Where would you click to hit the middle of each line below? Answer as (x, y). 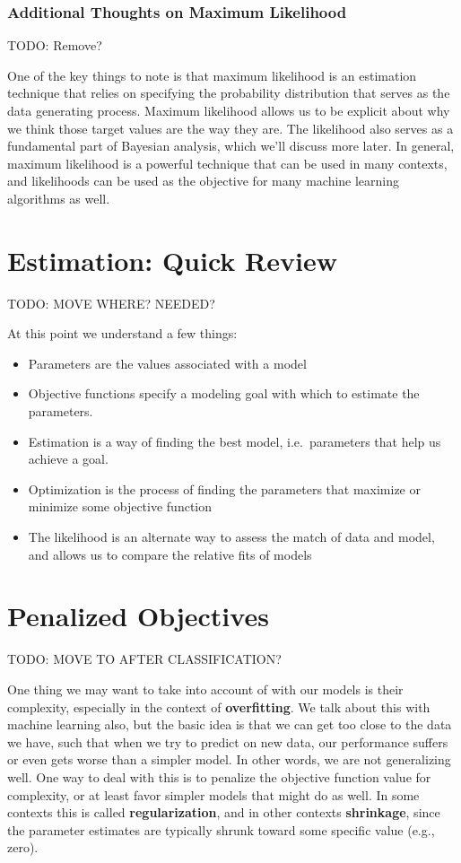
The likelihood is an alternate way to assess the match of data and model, (231, 537)
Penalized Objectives (138, 616)
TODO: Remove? (55, 45)
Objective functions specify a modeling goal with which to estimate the (224, 393)
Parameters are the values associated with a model (167, 363)
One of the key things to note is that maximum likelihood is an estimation (212, 75)
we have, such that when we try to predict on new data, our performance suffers (228, 741)
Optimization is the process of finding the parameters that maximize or (224, 488)
